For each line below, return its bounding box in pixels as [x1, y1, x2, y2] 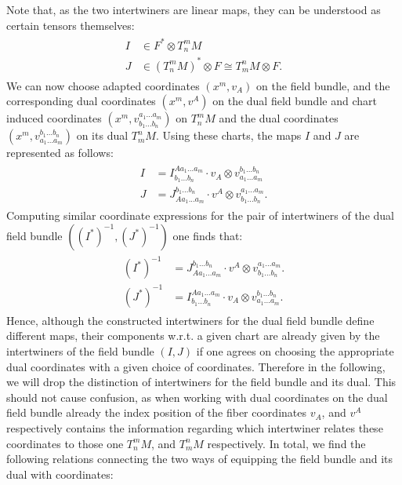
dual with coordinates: [6, 465, 114, 482]
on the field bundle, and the [256, 77, 390, 93]
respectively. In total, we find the [207, 435, 366, 451]
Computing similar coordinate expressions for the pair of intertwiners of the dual [6, 207, 394, 224]
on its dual [76, 127, 129, 144]
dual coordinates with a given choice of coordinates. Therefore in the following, [6, 358, 386, 374]
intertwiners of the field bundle [6, 342, 154, 359]
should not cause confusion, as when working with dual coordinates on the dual [6, 388, 388, 405]
